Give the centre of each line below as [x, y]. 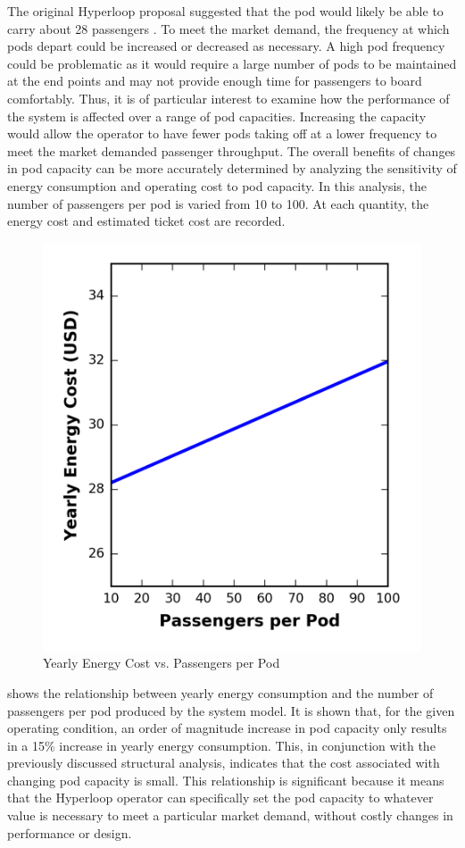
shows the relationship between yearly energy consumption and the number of [220, 692]
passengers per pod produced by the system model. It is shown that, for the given [231, 710]
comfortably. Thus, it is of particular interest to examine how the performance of [228, 98]
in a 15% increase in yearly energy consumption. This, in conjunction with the [221, 745]
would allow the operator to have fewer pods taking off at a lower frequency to [222, 133]
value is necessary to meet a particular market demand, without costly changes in [230, 815]
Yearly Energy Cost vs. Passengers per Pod [162, 663]
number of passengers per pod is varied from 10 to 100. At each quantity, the [218, 203]
